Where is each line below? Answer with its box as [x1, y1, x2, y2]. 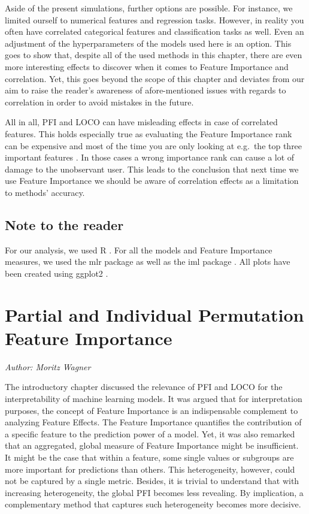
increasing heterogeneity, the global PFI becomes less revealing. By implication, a [5, 486, 304, 498]
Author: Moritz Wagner [5, 360, 91, 373]
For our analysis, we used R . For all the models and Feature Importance [5, 243, 272, 256]
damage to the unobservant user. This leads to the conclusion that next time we [5, 162, 299, 175]
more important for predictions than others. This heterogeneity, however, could [5, 462, 295, 475]
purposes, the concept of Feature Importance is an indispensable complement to [5, 404, 298, 416]
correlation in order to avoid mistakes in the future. [5, 95, 194, 108]
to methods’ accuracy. [5, 186, 85, 198]
